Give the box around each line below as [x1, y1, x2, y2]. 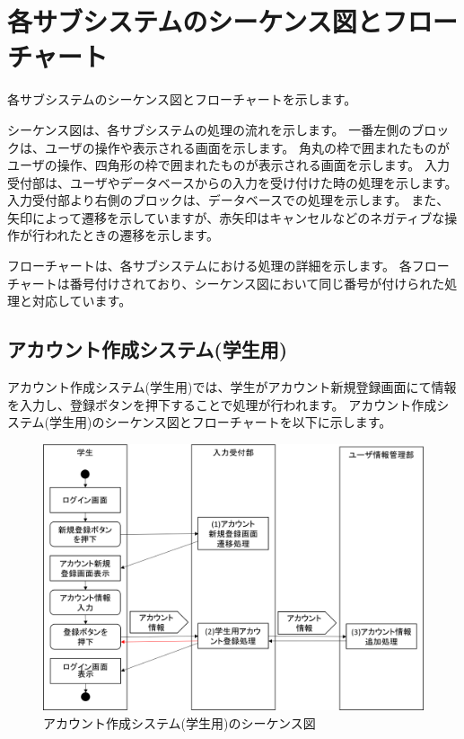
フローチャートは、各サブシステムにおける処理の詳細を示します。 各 [7, 256, 412, 275]
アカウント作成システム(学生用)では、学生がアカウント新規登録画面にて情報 [7, 378, 457, 396]
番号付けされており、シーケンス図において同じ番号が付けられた [69, 273, 445, 292]
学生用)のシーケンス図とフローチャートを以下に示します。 [49, 413, 392, 432]
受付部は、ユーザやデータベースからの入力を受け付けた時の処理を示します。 [7, 173, 458, 191]
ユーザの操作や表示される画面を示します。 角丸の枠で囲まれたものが [44, 138, 450, 156]
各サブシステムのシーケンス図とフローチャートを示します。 [7, 90, 357, 109]
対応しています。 [31, 291, 132, 310]
